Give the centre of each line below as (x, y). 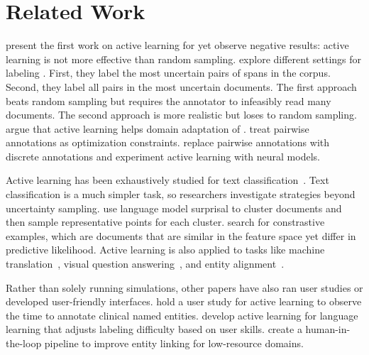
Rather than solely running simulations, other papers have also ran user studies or (184, 287)
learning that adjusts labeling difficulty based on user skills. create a (154, 329)
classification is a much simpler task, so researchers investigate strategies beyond (181, 194)
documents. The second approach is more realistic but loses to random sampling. (181, 115)
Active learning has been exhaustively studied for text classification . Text (167, 180)
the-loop (24, 343)
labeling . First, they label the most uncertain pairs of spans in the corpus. (168, 73)
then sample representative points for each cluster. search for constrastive (165, 222)
